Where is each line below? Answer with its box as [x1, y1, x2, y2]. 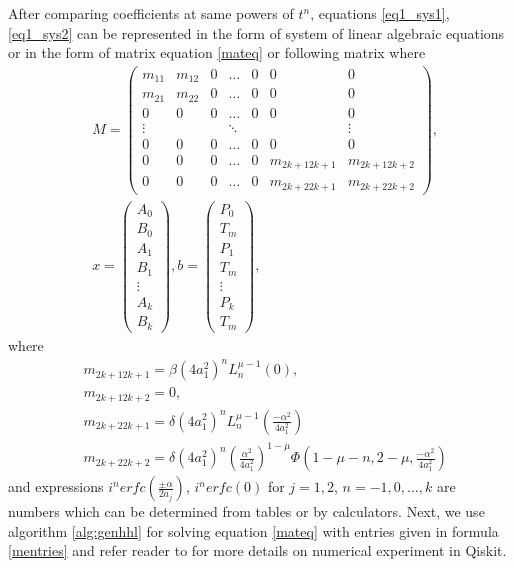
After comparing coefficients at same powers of [8, 3, 294, 23]
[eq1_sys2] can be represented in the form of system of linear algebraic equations [8, 22, 505, 43]
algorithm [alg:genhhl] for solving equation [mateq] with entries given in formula [8, 520, 499, 541]
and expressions [8, 476, 104, 497]
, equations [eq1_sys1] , [310, 3, 450, 23]
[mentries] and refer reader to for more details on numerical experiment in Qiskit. [8, 540, 507, 561]
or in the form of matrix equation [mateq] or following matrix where [8, 42, 426, 63]
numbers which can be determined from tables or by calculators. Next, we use [8, 501, 485, 522]
